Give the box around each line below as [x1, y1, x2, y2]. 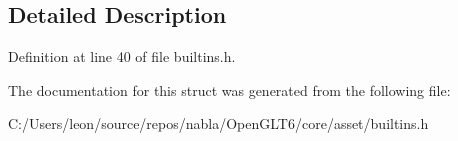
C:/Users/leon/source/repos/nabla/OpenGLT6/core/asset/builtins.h [8, 113, 429, 134]
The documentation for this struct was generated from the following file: [8, 79, 451, 100]
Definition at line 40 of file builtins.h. [8, 46, 236, 67]
